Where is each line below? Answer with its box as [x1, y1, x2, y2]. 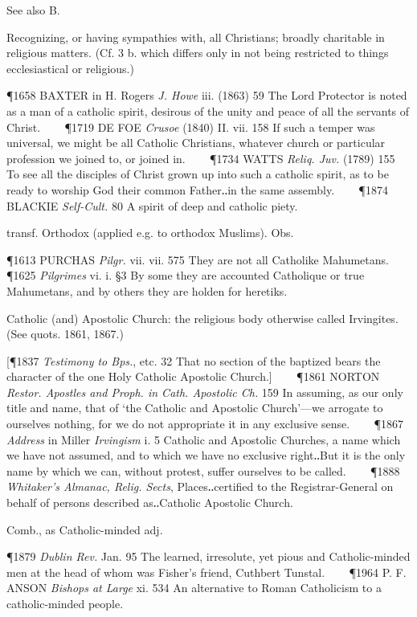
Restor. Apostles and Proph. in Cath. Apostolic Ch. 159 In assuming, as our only [6, 383, 403, 400]
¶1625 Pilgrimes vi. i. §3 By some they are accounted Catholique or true [6, 267, 365, 284]
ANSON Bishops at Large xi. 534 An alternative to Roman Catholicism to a [6, 579, 382, 596]
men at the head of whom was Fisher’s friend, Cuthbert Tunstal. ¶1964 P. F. [6, 563, 407, 580]
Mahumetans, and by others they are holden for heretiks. [6, 282, 288, 299]
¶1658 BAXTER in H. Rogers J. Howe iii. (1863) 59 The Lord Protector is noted [6, 87, 407, 104]
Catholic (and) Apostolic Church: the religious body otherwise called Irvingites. [6, 309, 399, 326]
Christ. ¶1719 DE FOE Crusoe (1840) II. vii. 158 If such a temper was [6, 118, 375, 135]
